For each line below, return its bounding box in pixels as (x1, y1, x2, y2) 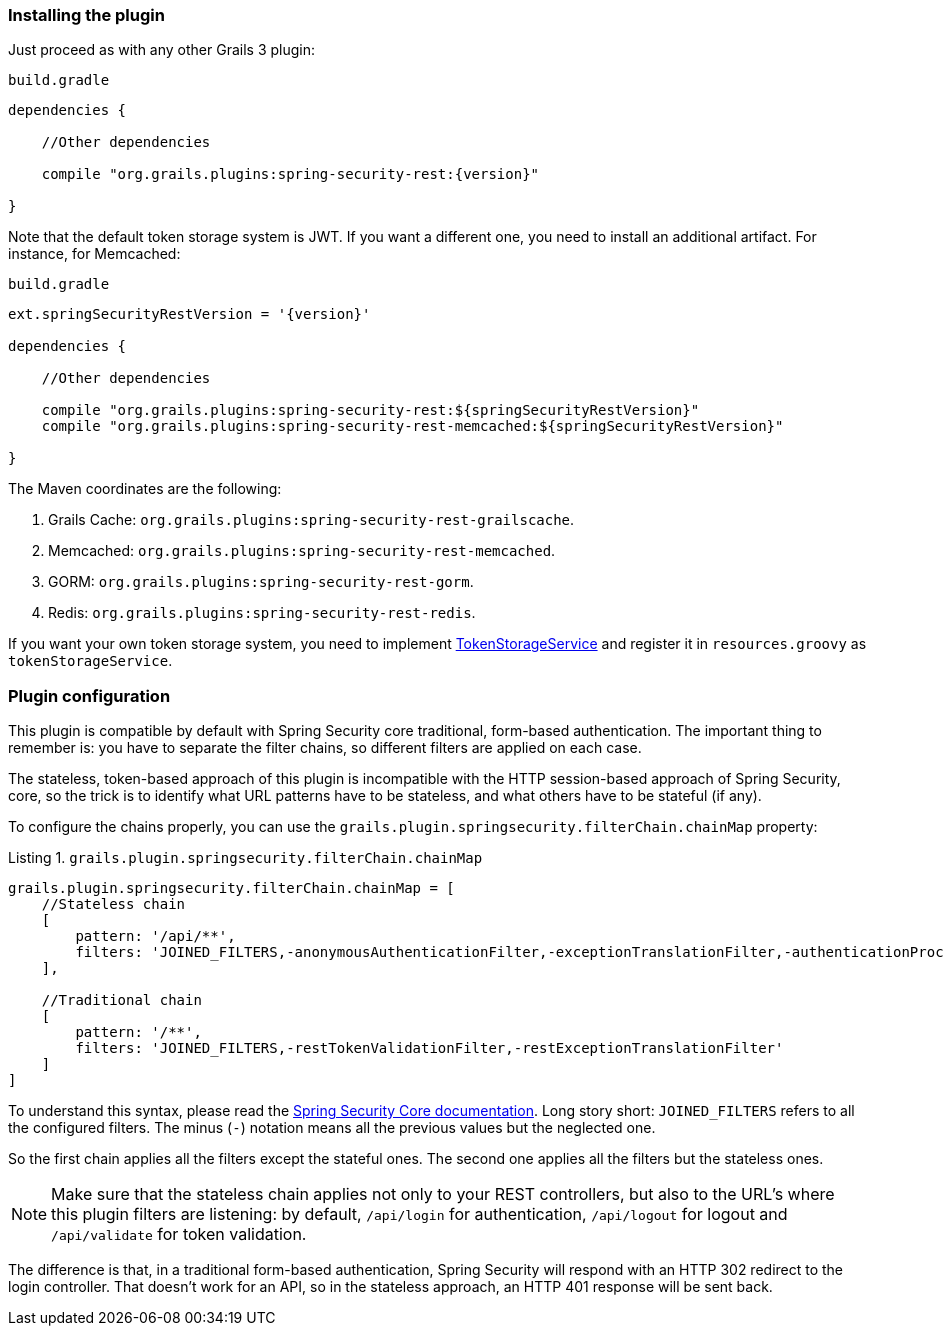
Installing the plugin (8, 5, 165, 25)
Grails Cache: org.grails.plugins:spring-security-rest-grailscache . (48, 511, 575, 529)
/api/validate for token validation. (51, 1224, 307, 1245)
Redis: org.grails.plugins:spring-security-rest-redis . (48, 604, 476, 622)
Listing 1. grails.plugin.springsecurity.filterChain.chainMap (8, 849, 483, 867)
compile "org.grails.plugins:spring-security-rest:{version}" (41, 166, 540, 183)
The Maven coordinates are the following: (8, 480, 282, 498)
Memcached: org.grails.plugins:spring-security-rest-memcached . (48, 542, 556, 560)
